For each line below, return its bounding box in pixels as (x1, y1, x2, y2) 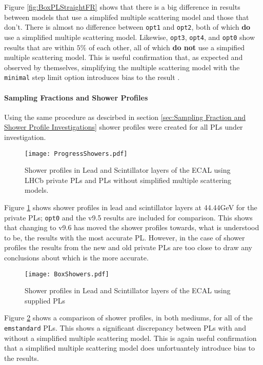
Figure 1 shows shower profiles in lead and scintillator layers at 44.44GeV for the (4, 201, 257, 212)
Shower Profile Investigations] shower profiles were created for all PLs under (4, 121, 243, 132)
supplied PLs (25, 295, 66, 306)
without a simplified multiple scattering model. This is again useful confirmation (4, 332, 257, 343)
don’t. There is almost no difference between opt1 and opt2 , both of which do (4, 22, 251, 32)
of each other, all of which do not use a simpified (89, 42, 245, 52)
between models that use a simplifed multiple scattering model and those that (4, 11, 249, 22)
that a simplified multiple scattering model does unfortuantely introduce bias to (4, 342, 255, 353)
